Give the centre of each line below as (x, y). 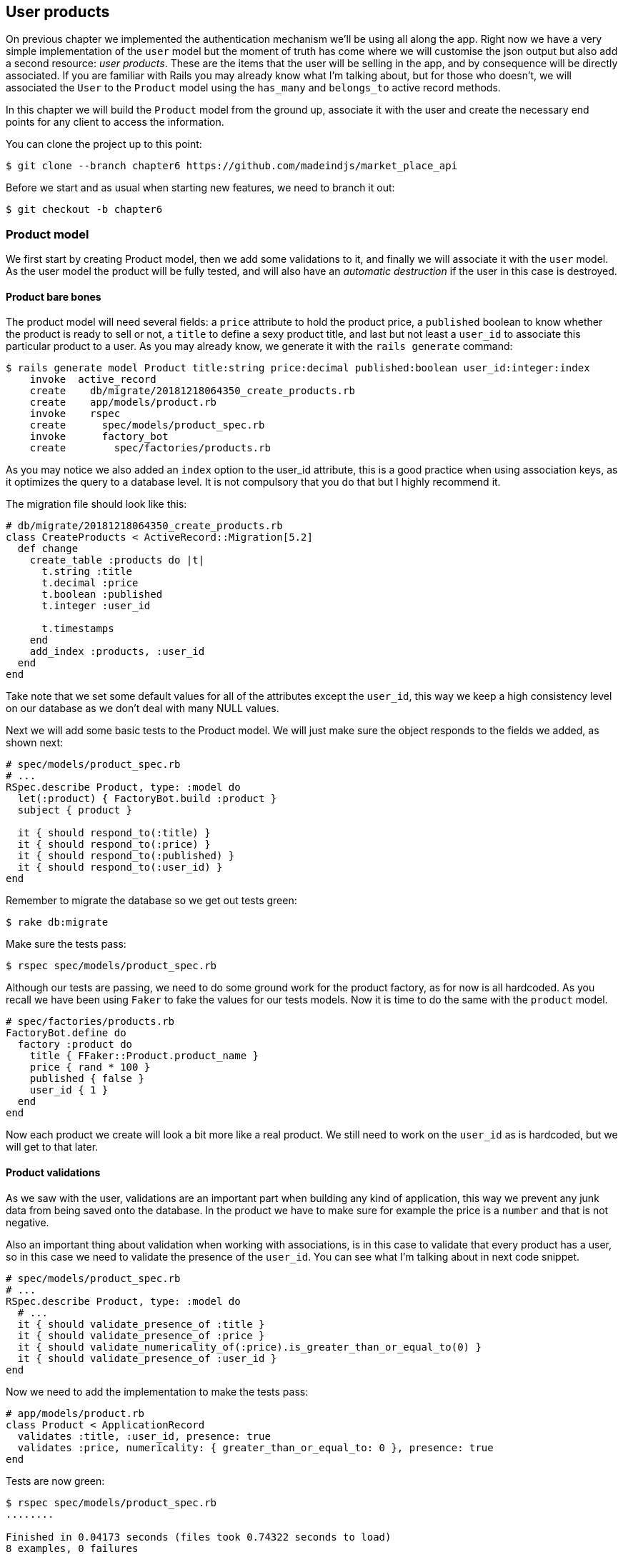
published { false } (87, 1079)
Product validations (53, 1172)
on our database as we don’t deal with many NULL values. (143, 709)
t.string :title (87, 572)
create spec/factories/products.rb (150, 448)
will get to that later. (52, 1147)
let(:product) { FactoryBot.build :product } (147, 799)
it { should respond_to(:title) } (114, 833)
